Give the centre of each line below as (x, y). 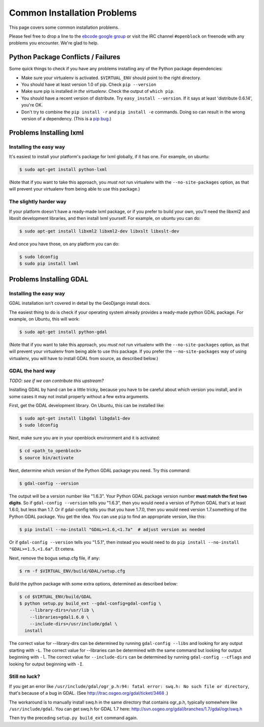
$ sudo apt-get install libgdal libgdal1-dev (75, 418)
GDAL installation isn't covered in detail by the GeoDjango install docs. (80, 303)
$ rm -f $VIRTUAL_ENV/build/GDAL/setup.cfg (72, 571)
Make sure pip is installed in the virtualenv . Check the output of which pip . (98, 91)
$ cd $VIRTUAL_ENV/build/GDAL (55, 597)
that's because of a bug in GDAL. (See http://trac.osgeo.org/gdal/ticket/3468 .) (89, 693)
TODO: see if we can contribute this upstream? (56, 381)
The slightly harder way (38, 202)
